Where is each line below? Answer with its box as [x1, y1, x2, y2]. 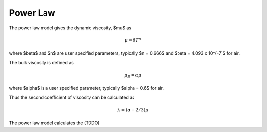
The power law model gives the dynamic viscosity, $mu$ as [9, 25, 131, 31]
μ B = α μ [124, 72, 142, 79]
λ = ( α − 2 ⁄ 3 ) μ [117, 107, 149, 113]
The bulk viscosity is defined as [9, 59, 74, 65]
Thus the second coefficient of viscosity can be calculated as [9, 94, 134, 100]
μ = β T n [124, 37, 142, 43]
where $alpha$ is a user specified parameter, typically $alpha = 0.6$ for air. [9, 85, 164, 91]
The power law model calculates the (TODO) [9, 120, 100, 126]
